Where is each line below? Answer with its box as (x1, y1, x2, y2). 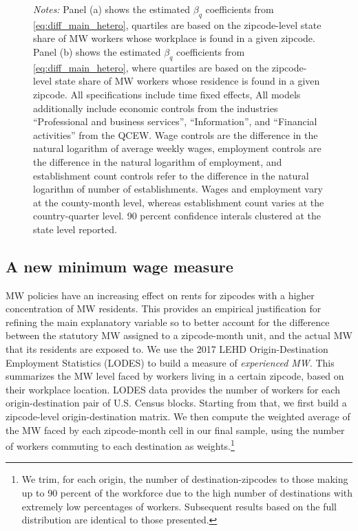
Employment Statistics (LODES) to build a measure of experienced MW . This (6, 355, 335, 369)
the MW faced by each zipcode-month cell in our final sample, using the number (6, 422, 345, 437)
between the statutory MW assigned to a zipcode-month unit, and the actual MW (6, 328, 352, 343)
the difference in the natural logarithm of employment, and (33, 154, 282, 169)
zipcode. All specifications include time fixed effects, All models (33, 87, 301, 101)
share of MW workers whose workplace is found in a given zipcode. (33, 31, 315, 45)
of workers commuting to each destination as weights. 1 (6, 437, 235, 453)
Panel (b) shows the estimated (33, 44, 161, 58)
